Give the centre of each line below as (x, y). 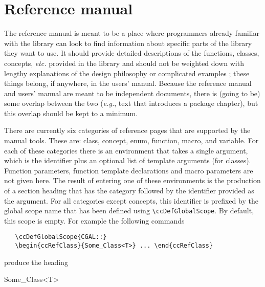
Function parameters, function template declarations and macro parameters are (129, 170)
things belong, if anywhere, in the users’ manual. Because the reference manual (128, 83)
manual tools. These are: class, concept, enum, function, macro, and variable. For (131, 140)
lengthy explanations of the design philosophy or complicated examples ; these (127, 73)
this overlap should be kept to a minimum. (71, 113)
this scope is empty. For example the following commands (94, 220)
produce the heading (36, 262)
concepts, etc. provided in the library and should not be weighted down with (124, 63)
